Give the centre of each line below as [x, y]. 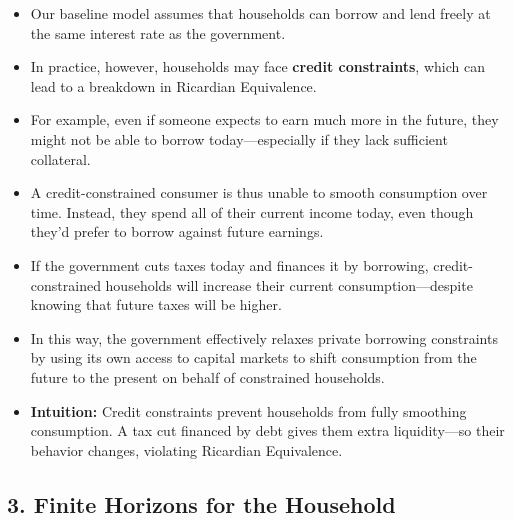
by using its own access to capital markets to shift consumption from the [253, 357]
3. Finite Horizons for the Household [201, 503]
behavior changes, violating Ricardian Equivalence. [186, 449]
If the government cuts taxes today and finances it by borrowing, [229, 264]
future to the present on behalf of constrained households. [207, 376]
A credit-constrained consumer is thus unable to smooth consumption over [259, 192]
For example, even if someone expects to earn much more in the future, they [264, 119]
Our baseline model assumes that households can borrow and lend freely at [260, 13]
